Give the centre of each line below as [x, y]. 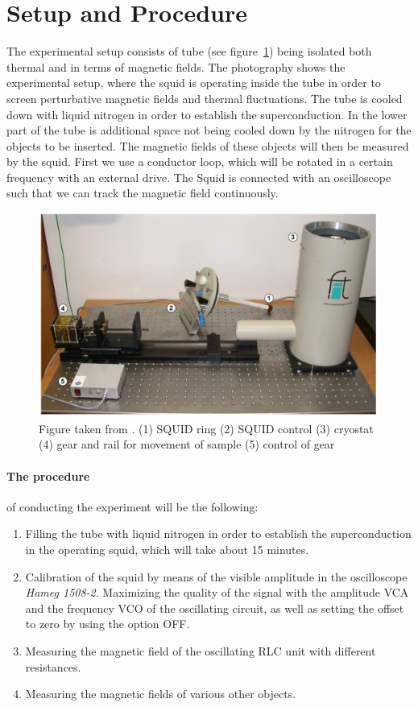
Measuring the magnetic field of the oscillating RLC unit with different [201, 651]
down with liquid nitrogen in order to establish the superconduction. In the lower [207, 114]
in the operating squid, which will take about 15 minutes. [167, 550]
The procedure [48, 475]
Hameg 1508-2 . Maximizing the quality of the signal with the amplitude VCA [217, 592]
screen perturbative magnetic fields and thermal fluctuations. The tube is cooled [205, 98]
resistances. [53, 666]
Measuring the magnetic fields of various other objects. [161, 694]
